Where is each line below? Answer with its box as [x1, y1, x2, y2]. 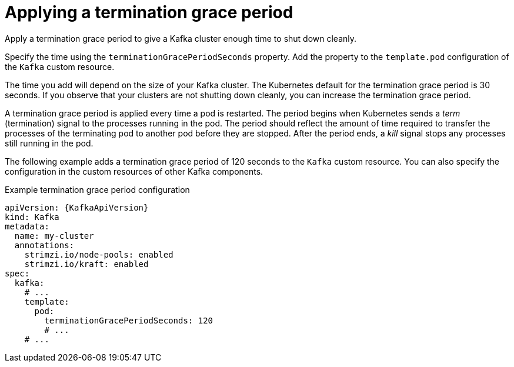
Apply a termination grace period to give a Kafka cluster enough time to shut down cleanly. [5, 33, 357, 44]
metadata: [5, 221, 49, 231]
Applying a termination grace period [5, 2, 293, 22]
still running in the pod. [5, 138, 94, 148]
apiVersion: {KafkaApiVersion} [5, 202, 149, 212]
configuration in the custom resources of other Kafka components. [5, 166, 263, 176]
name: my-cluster [14, 231, 94, 241]
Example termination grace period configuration [5, 184, 190, 195]
